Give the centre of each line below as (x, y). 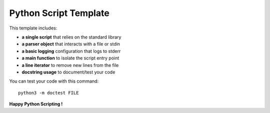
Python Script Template (59, 13)
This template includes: (33, 28)
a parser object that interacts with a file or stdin (71, 44)
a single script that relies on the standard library (71, 37)
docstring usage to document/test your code (68, 72)
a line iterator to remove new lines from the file (70, 65)
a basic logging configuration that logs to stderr (71, 51)
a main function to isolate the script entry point (70, 58)
